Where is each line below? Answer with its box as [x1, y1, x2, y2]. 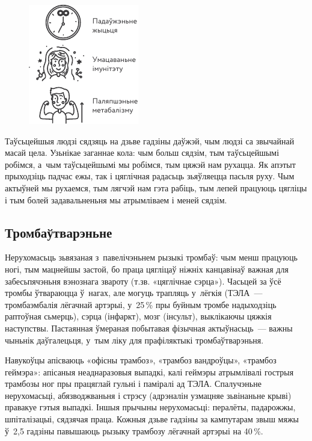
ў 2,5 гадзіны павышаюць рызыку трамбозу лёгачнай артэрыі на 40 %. [5, 424, 263, 437]
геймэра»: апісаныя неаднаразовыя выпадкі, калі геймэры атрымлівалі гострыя [5, 365, 294, 378]
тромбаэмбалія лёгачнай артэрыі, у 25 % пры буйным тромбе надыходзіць [5, 298, 277, 310]
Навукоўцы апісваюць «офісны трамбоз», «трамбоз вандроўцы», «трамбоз [5, 354, 277, 366]
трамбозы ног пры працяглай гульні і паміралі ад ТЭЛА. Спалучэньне [5, 377, 262, 390]
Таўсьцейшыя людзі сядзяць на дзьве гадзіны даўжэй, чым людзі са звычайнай [5, 134, 295, 147]
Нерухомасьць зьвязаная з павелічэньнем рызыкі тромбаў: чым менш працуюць [5, 251, 298, 264]
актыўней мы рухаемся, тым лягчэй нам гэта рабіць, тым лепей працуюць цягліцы [5, 181, 307, 194]
